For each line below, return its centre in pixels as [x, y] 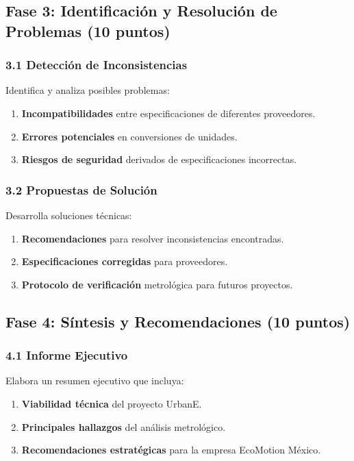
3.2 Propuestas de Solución [81, 189]
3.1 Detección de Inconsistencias [97, 65]
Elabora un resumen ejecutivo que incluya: [95, 381]
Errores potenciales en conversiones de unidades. [129, 136]
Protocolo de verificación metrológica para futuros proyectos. [157, 284]
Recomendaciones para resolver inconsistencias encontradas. [153, 238]
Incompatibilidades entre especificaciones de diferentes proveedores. [168, 113]
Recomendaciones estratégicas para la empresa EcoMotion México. [171, 450]
